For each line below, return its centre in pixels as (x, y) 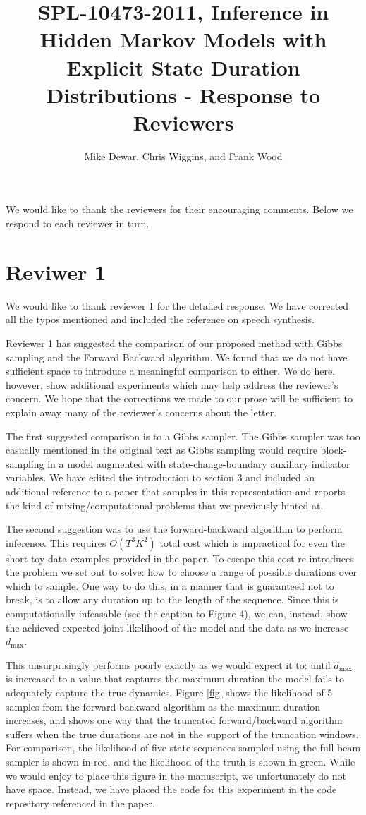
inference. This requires (56, 542)
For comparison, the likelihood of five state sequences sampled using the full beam (183, 748)
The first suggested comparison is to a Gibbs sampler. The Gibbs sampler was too (183, 436)
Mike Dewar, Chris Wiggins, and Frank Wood (183, 156)
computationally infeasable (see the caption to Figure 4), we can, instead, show (177, 614)
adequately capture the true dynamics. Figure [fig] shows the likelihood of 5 (169, 693)
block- (334, 450)
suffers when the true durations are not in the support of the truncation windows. (182, 733)
